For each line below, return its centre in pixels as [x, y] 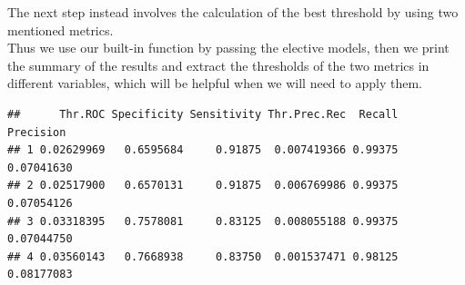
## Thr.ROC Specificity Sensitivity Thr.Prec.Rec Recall [203, 114]
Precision [37, 132]
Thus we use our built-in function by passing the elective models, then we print [228, 48]
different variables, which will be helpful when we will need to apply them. [215, 83]
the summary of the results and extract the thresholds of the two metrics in [218, 65]
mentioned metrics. [61, 29]
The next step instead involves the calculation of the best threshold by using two [233, 12]
